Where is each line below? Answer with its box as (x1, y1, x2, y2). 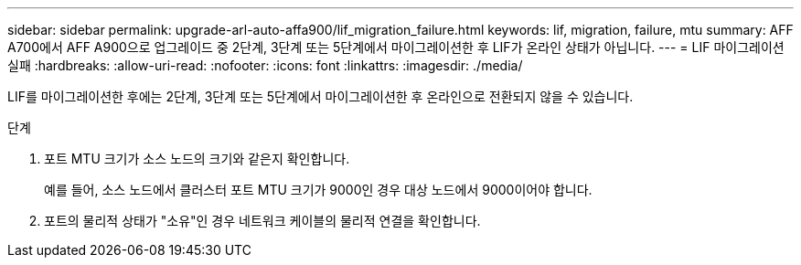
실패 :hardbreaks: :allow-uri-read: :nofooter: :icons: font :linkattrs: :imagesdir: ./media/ (7, 58, 523, 73)
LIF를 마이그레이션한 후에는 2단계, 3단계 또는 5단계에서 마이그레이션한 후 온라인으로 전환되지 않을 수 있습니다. (7, 89, 634, 104)
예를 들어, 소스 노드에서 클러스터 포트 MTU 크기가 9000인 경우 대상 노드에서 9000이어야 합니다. (44, 182, 593, 197)
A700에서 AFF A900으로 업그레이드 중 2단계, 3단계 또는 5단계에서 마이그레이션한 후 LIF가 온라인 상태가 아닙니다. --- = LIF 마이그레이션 (7, 39, 785, 55)
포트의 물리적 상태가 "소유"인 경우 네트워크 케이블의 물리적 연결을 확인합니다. (44, 213, 481, 228)
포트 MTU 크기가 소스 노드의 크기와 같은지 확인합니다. (44, 151, 350, 166)
